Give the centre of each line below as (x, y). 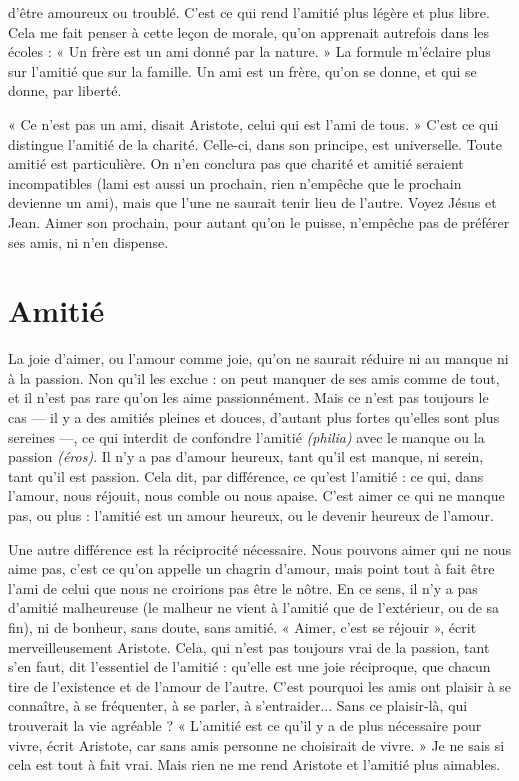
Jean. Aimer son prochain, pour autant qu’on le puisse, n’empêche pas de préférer (259, 221)
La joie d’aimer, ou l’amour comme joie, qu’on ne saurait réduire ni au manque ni (258, 358)
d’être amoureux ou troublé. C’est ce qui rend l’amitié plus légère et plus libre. (249, 12)
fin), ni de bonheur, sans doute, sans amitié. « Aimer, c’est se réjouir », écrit (242, 626)
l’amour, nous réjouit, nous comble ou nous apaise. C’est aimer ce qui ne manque (256, 495)
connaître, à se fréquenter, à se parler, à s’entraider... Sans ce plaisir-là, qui (238, 705)
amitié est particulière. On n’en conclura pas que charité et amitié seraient (236, 163)
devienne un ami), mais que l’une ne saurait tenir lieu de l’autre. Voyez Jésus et (252, 202)
